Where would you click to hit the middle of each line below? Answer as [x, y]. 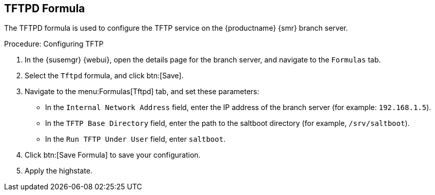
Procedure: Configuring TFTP [54, 44]
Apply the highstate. [59, 171]
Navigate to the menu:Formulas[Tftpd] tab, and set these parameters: [142, 92]
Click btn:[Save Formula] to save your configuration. [113, 155]
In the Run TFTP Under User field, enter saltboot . [135, 139]
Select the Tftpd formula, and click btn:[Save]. [104, 76]
